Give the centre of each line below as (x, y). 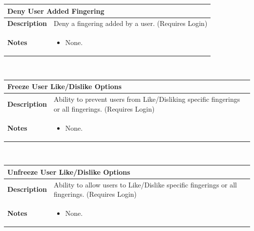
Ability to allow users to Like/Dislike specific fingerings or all (146, 184)
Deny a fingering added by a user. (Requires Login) (131, 23)
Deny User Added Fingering (56, 11)
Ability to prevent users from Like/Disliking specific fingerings (147, 99)
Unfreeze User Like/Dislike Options (69, 172)
